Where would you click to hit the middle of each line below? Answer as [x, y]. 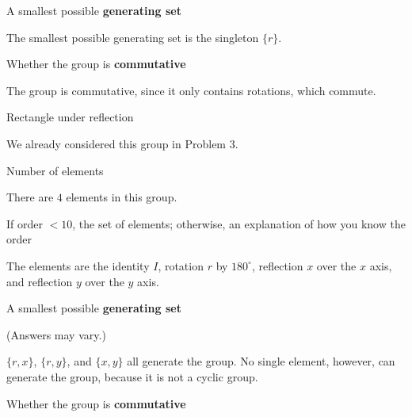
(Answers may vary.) [56, 334]
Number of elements [55, 170]
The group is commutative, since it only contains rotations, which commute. [191, 90]
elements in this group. [122, 197]
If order [25, 223]
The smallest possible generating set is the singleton [133, 37]
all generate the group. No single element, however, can [261, 361]
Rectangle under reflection [70, 117]
